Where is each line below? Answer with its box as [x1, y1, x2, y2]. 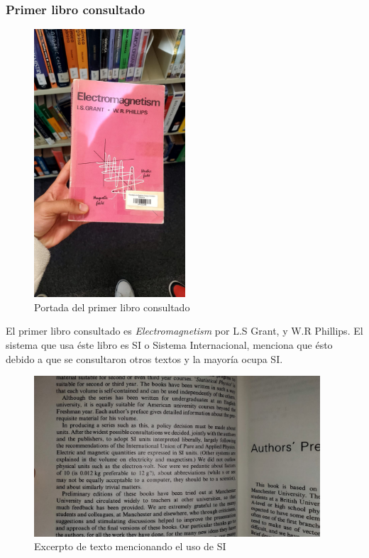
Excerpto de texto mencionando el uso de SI [34, 539, 226, 554]
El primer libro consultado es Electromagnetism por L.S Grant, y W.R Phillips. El [6, 323, 363, 338]
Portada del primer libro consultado [34, 299, 190, 314]
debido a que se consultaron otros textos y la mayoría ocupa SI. [6, 351, 283, 366]
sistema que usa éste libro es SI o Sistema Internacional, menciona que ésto [6, 337, 333, 352]
